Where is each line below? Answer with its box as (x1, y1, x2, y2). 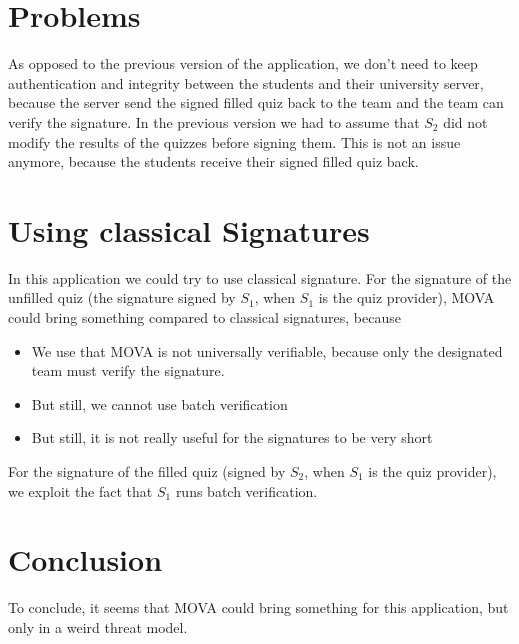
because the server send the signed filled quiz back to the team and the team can (8, 92, 504, 113)
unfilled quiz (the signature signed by (8, 287, 236, 308)
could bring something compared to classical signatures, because (8, 307, 401, 327)
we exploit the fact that (8, 480, 153, 501)
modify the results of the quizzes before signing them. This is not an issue (8, 131, 461, 152)
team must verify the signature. (31, 360, 225, 381)
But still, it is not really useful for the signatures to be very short (31, 427, 433, 448)
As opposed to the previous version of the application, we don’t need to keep (8, 53, 478, 74)
